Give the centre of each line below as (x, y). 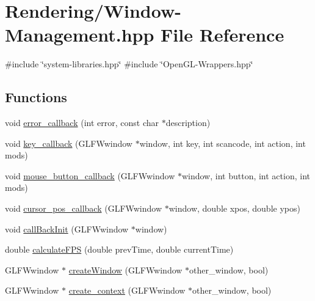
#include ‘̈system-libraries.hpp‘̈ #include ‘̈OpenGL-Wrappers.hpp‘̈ (129, 64)
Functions (36, 97)
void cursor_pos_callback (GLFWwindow (84, 208)
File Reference (223, 35)
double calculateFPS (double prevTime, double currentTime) (119, 249)
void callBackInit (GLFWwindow (67, 229)
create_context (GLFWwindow (127, 290)
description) (188, 123)
